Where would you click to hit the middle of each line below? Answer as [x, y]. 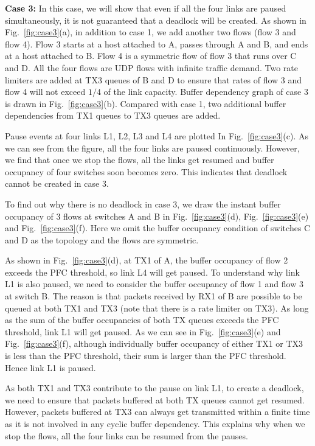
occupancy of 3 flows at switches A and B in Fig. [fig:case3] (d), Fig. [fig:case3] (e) [157, 216]
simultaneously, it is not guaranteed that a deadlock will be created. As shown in [156, 20]
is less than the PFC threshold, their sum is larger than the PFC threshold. [146, 356]
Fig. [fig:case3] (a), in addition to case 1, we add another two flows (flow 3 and [151, 32]
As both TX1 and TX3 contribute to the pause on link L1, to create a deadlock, [154, 388]
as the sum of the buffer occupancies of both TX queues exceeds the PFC [142, 320]
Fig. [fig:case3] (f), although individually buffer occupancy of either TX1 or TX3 [154, 343]
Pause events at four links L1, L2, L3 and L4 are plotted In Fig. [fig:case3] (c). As [157, 135]
